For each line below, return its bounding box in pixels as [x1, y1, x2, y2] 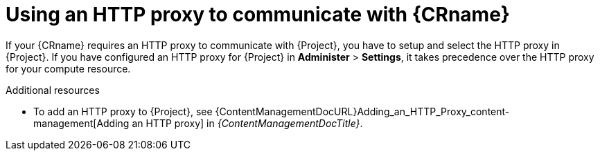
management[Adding [33, 117, 130, 129]
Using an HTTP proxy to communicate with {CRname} [6, 3, 510, 26]
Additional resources [6, 84, 100, 96]
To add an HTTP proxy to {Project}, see [33, 105, 213, 117]
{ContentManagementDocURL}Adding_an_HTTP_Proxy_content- [215, 105, 510, 117]
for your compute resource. [6, 62, 131, 75]
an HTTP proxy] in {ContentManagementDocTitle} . [132, 117, 363, 129]
